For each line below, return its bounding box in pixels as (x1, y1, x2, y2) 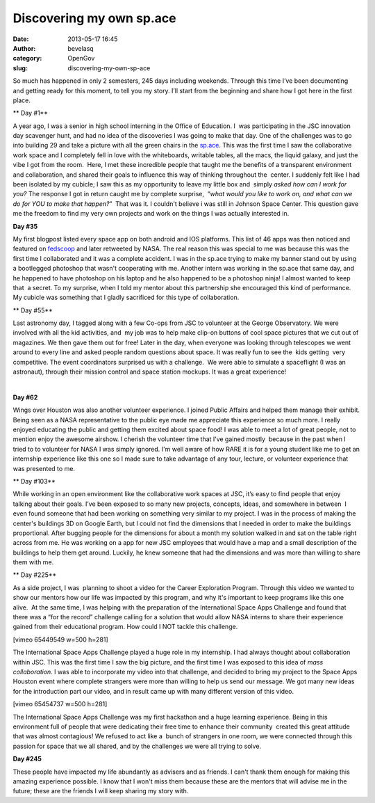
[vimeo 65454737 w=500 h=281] (12, 700, 108, 708)
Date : (12, 35, 29, 43)
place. (12, 96, 31, 104)
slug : (12, 63, 28, 72)
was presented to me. (12, 464, 76, 472)
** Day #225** (12, 571, 57, 579)
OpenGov (67, 54, 95, 63)
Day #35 (12, 222, 38, 230)
